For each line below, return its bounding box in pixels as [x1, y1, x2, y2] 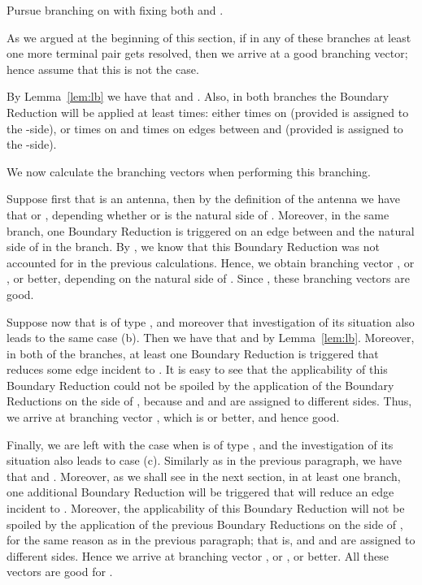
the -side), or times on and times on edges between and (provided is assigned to [7, 119, 403, 136]
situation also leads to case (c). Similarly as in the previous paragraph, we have [7, 452, 402, 469]
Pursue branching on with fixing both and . [7, 2, 224, 18]
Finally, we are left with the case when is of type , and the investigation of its [7, 435, 394, 453]
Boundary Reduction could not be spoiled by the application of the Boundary [7, 376, 394, 393]
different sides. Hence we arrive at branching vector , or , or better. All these [7, 547, 389, 564]
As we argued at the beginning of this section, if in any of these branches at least [7, 28, 411, 45]
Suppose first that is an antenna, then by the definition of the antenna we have [7, 190, 401, 207]
